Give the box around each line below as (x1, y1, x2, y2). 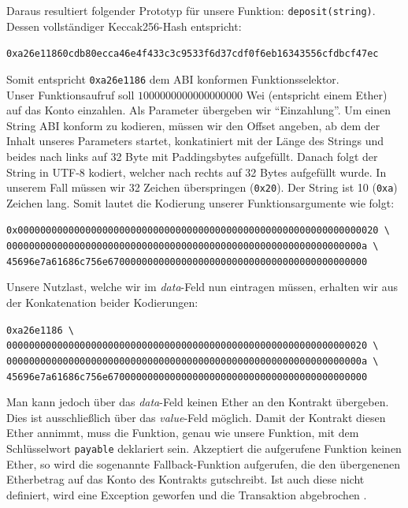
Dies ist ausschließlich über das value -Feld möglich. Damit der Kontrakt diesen (6, 409, 386, 425)
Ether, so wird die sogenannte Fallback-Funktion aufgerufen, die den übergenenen (6, 455, 400, 472)
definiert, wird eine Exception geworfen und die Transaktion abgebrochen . (6, 486, 367, 502)
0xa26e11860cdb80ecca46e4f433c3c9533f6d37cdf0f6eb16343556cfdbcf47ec (6, 48, 379, 60)
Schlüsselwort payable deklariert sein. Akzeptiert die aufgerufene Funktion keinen (6, 439, 402, 456)
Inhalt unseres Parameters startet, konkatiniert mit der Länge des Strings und (6, 133, 384, 149)
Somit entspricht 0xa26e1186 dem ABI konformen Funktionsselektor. (6, 70, 339, 87)
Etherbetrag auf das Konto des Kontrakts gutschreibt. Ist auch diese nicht (6, 471, 365, 487)
